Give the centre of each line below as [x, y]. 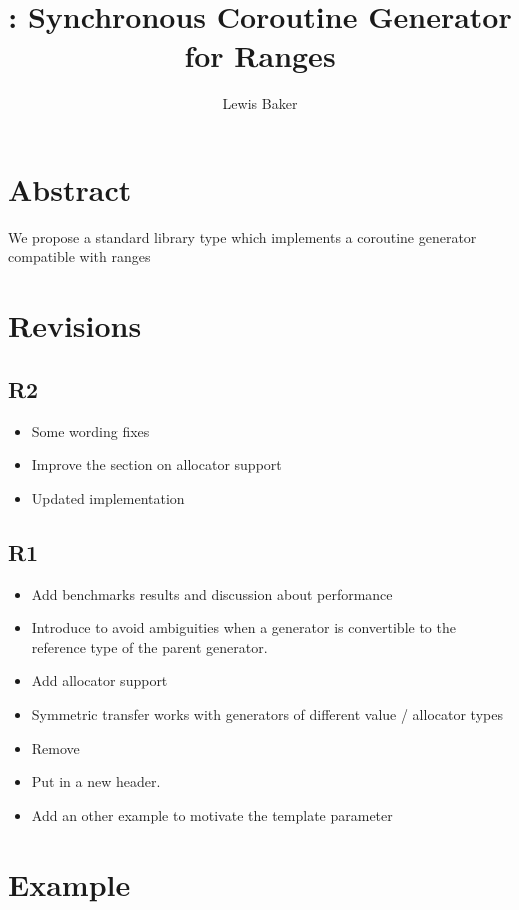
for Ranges [260, 55]
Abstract [70, 188]
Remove [55, 747]
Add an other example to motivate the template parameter [212, 814]
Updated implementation [108, 497]
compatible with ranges [79, 256]
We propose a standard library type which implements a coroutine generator [242, 236]
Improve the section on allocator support [156, 464]
